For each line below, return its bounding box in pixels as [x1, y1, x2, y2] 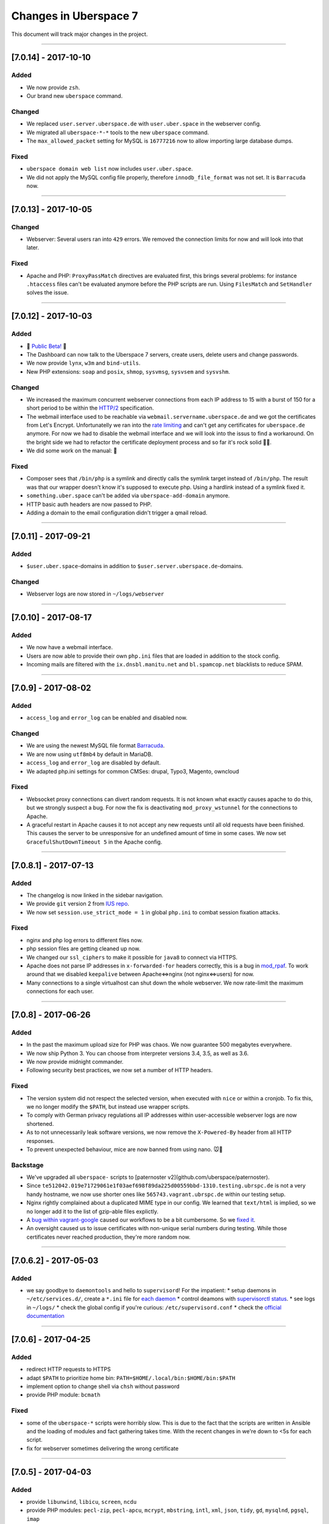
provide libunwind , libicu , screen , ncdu [26, 1498, 137, 1505]
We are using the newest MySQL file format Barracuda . [26, 742, 165, 749]
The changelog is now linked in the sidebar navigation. [26, 891, 164, 899]
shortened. [26, 1120, 54, 1127]
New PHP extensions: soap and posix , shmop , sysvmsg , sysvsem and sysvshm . [26, 368, 230, 375]
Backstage [11, 1161, 44, 1169]
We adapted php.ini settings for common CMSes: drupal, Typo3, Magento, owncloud [26, 767, 239, 775]
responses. [26, 1137, 55, 1144]
